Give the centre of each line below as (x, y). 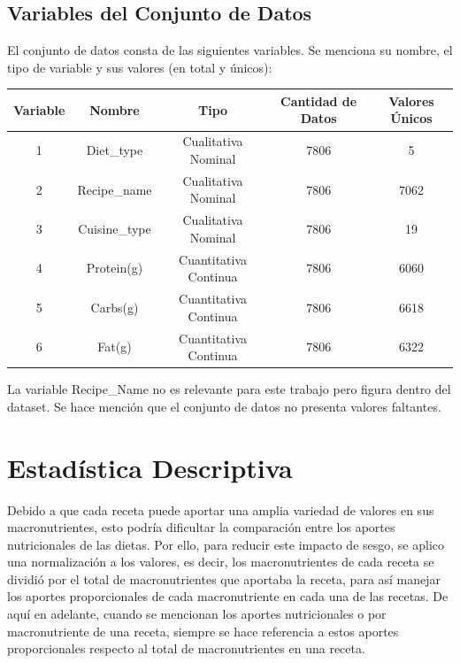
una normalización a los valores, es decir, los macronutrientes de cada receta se (221, 562)
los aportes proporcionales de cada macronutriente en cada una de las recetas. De (228, 596)
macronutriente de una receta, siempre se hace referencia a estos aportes (203, 631)
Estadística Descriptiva (150, 467)
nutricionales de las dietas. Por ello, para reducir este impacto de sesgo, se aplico (226, 544)
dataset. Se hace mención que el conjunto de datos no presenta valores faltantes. (224, 406)
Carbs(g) (115, 307)
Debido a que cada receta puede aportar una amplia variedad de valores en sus (221, 509)
